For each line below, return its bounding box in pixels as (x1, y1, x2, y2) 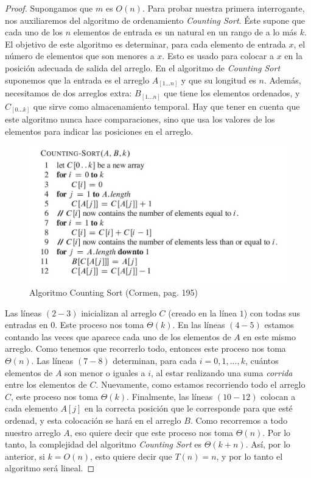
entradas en (5, 318, 48, 331)
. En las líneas (172, 318, 225, 331)
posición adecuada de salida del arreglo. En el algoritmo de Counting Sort (5, 61, 281, 74)
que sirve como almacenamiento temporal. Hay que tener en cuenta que (33, 99, 300, 112)
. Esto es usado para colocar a (162, 49, 274, 62)
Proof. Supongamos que (5, 2, 93, 14)
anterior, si (5, 449, 45, 462)
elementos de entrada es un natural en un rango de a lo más (73, 26, 298, 38)
